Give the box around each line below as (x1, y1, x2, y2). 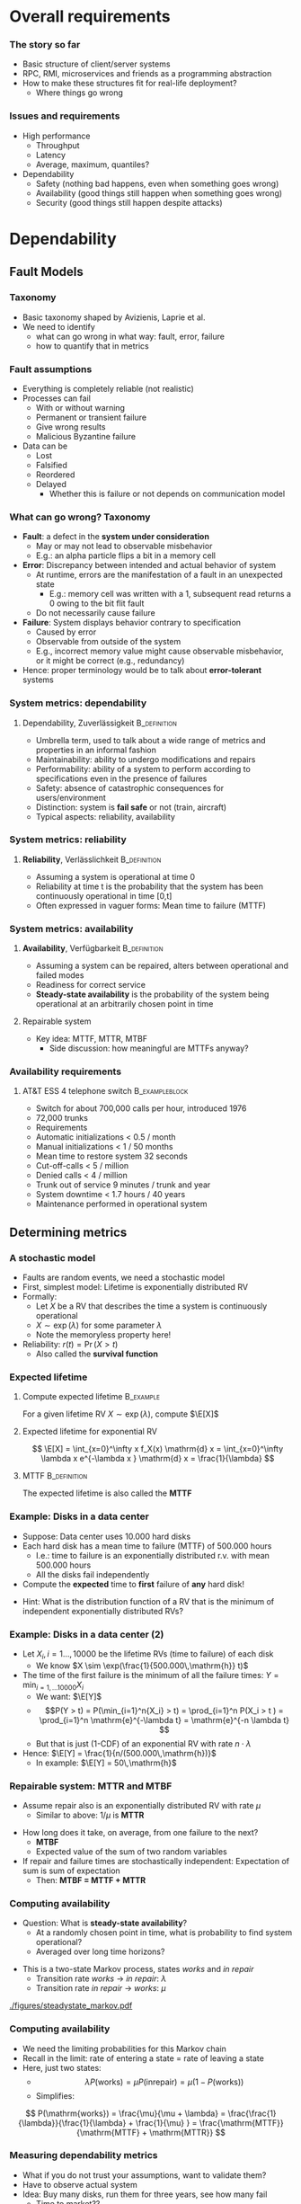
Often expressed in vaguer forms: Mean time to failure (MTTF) (35, 900, 267, 911)
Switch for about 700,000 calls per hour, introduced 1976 (35, 1103, 247, 1114)
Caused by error (35, 627, 97, 637)
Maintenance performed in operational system (35, 1198, 208, 1210)
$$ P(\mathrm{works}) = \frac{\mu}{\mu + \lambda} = (25, 2108, 226, 2119)
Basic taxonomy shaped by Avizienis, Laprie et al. (22, 312, 206, 323)
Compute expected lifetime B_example (22, 1391, 160, 1402)
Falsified (35, 459, 67, 470)
